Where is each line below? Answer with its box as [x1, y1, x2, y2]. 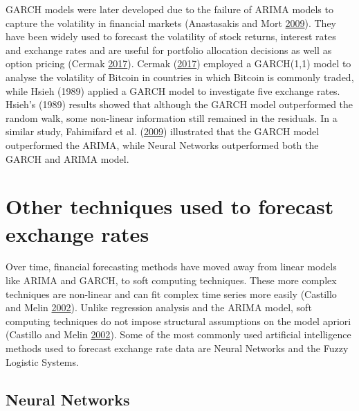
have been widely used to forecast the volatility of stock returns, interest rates [6, 29, 336, 44]
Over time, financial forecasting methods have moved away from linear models [6, 259, 337, 274]
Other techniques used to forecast [6, 192, 334, 220]
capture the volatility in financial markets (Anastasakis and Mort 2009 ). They [6, 15, 337, 30]
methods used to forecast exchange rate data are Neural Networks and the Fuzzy [6, 341, 349, 355]
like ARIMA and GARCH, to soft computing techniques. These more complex [6, 273, 337, 288]
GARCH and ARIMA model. [6, 151, 129, 166]
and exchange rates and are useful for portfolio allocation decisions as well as [6, 42, 332, 57]
